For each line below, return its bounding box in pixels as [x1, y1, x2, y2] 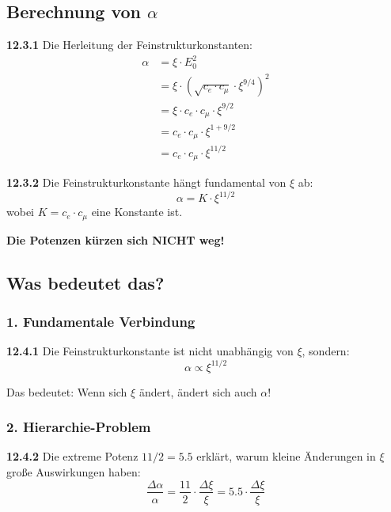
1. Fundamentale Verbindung [6, 312, 195, 332]
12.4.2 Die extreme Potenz [6, 448, 139, 465]
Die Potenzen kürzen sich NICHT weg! [6, 231, 225, 248]
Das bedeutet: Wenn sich [6, 383, 127, 400]
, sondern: [302, 343, 350, 359]
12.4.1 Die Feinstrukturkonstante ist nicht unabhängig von [6, 343, 294, 359]
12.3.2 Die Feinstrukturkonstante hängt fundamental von [6, 174, 287, 191]
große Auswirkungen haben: [6, 463, 141, 480]
